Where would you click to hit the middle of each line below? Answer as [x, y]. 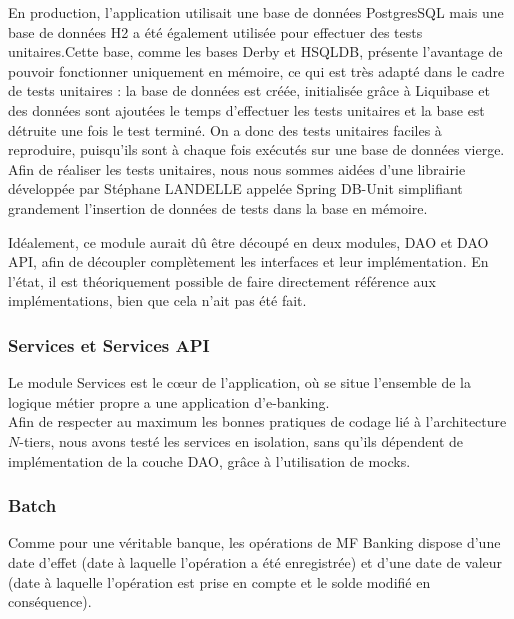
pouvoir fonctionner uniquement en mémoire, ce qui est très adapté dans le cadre [256, 70]
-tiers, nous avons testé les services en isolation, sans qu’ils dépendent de [241, 440]
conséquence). [50, 601]
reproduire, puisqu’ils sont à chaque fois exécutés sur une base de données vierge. [256, 149]
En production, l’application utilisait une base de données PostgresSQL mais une [256, 12]
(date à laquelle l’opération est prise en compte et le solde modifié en [219, 581]
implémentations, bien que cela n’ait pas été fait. [157, 300]
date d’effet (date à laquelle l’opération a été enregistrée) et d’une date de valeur [255, 561]
